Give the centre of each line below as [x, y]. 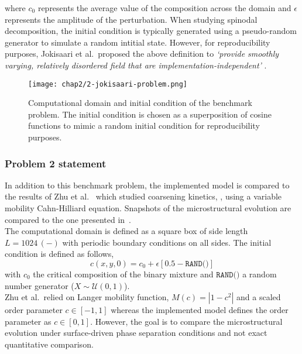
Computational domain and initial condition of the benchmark [140, 103]
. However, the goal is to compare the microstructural [186, 321]
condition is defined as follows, [59, 254]
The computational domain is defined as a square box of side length [126, 231]
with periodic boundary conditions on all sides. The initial [167, 242]
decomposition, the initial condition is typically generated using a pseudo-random [151, 31]
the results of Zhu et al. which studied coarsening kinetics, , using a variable [143, 196]
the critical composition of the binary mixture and [123, 274]
